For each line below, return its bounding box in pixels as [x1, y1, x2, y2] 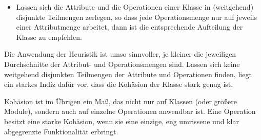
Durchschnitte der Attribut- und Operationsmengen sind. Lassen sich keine [4, 58, 240, 69]
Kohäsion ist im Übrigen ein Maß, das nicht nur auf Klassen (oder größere [4, 96, 237, 106]
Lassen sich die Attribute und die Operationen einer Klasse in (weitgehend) [16, 2, 254, 12]
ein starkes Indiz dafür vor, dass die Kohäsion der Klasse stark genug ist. [4, 79, 233, 89]
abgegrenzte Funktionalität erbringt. [4, 126, 118, 136]
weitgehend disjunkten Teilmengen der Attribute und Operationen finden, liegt [4, 68, 252, 79]
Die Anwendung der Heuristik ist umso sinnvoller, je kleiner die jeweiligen [4, 49, 236, 59]
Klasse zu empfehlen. [16, 31, 82, 42]
